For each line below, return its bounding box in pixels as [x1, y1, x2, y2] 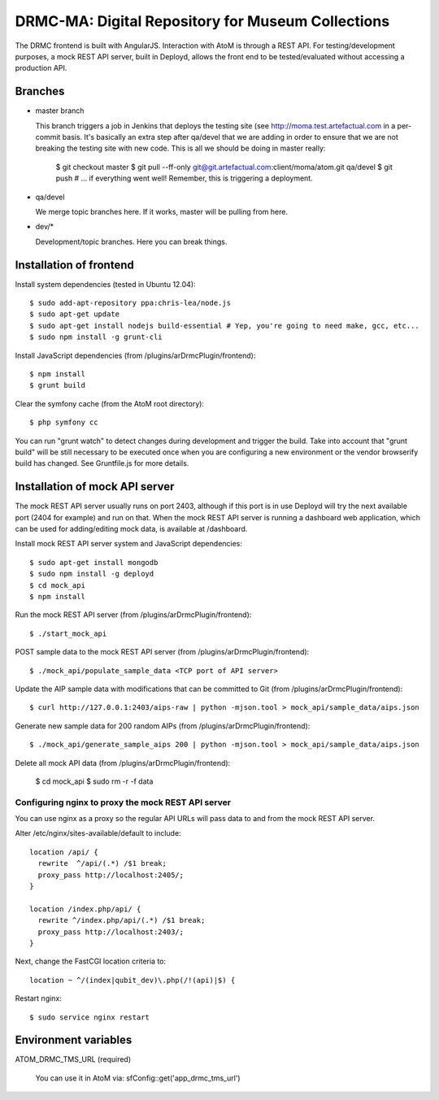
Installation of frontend [15, 258, 134, 272]
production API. [15, 63, 67, 73]
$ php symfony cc [29, 418, 98, 427]
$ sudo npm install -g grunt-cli [29, 333, 163, 341]
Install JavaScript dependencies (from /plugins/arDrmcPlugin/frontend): [15, 350, 256, 360]
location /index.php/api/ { [29, 904, 141, 914]
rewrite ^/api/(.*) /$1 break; [37, 859, 167, 868]
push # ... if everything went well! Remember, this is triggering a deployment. [55, 173, 313, 183]
